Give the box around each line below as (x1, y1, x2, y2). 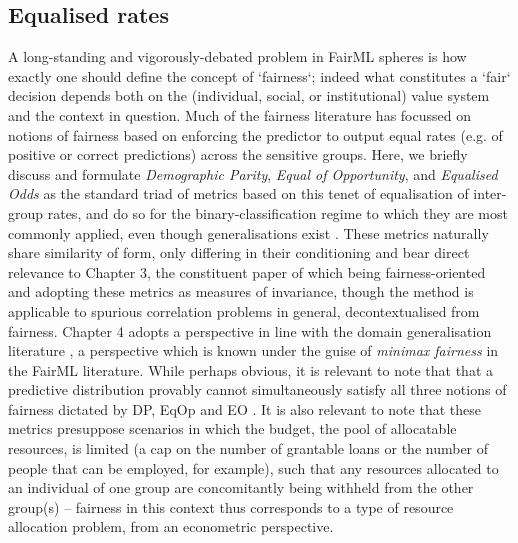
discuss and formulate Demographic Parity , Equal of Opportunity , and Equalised (8, 163, 498, 184)
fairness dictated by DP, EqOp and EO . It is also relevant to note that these (8, 398, 481, 419)
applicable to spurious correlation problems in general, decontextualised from (8, 300, 480, 321)
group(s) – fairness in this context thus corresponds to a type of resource (8, 496, 454, 517)
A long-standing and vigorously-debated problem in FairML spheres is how (8, 46, 467, 67)
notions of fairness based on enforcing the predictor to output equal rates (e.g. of (8, 124, 503, 145)
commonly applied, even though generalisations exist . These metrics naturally (8, 222, 489, 243)
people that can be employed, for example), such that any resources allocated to (8, 457, 499, 478)
